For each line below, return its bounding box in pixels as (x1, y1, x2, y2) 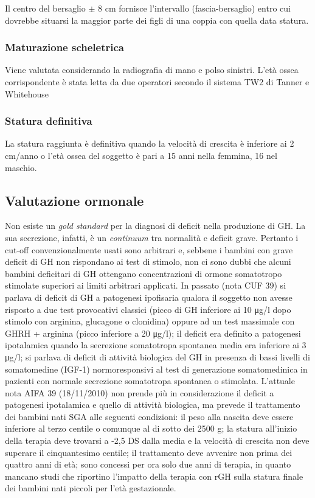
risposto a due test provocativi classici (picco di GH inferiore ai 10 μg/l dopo (5, 303, 291, 315)
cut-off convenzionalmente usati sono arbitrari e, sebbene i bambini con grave (5, 243, 293, 256)
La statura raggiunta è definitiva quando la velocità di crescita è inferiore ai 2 (5, 137, 294, 150)
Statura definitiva (5, 113, 92, 128)
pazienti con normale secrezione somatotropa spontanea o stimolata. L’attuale (5, 374, 295, 387)
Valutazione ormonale (5, 191, 144, 209)
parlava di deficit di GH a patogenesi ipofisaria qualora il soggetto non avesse (5, 290, 292, 303)
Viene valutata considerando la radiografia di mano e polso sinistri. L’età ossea (5, 63, 299, 76)
